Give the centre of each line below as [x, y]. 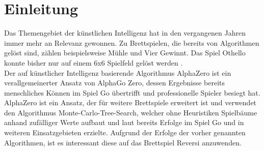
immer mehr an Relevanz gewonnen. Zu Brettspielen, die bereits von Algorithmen [132, 42]
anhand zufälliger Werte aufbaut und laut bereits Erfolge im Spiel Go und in [124, 122]
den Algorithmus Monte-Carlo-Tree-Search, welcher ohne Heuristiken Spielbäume [131, 112]
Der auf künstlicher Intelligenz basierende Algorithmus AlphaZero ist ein [118, 72]
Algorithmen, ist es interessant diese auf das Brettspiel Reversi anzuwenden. [123, 142]
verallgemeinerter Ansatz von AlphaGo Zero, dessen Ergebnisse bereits [115, 83]
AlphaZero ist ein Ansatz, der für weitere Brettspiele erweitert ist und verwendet [130, 102]
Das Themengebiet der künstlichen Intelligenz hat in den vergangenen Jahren [125, 33]
